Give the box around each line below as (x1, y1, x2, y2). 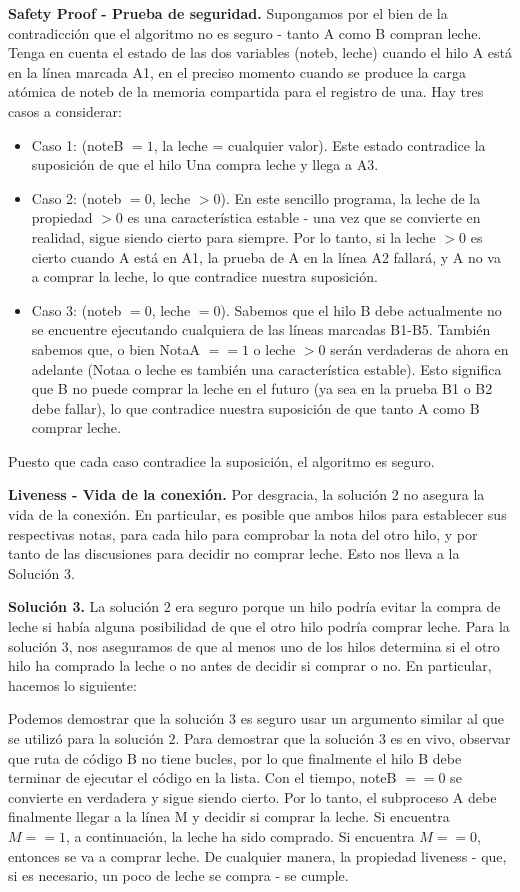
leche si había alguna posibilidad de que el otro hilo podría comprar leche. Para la (8, 616, 510, 637)
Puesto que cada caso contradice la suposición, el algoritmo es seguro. (8, 450, 435, 471)
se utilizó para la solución (8, 728, 164, 748)
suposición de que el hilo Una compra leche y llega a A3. (31, 154, 379, 175)
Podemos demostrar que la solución (8, 708, 225, 729)
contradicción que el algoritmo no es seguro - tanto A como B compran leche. (8, 22, 482, 43)
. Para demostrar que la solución (175, 728, 375, 748)
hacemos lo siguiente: (8, 674, 137, 695)
